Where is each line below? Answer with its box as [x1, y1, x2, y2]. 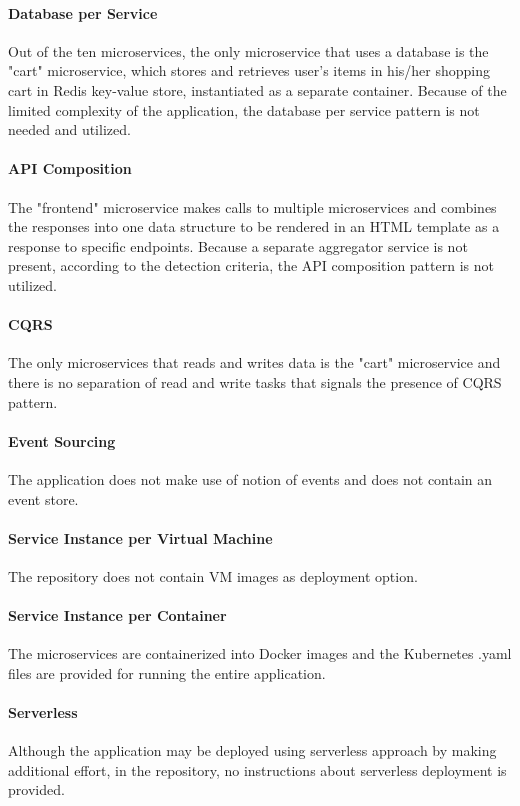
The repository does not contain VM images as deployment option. [8, 565, 418, 586]
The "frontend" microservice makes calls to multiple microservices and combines [8, 196, 497, 217]
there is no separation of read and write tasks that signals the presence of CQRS [8, 371, 502, 392]
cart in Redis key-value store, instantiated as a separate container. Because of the [8, 79, 507, 100]
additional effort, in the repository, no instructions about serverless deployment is [8, 759, 507, 780]
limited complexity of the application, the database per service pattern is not [8, 99, 480, 120]
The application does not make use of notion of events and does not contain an [8, 468, 493, 489]
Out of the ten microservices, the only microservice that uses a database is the [8, 40, 489, 61]
